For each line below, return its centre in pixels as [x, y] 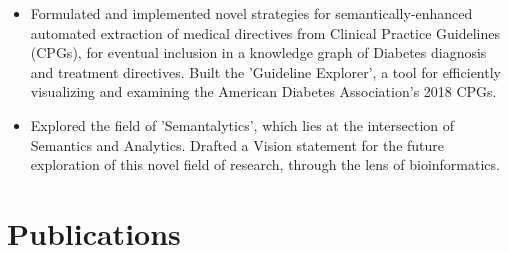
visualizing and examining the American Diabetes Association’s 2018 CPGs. [263, 91]
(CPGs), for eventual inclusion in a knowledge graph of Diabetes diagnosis [258, 52]
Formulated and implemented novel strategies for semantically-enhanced [251, 13]
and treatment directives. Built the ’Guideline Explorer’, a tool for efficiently [265, 71]
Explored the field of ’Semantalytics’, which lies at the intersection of [242, 124]
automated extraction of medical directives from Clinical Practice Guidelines [265, 32]
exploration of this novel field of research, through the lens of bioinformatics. [265, 164]
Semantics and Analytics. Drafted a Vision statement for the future [237, 144]
